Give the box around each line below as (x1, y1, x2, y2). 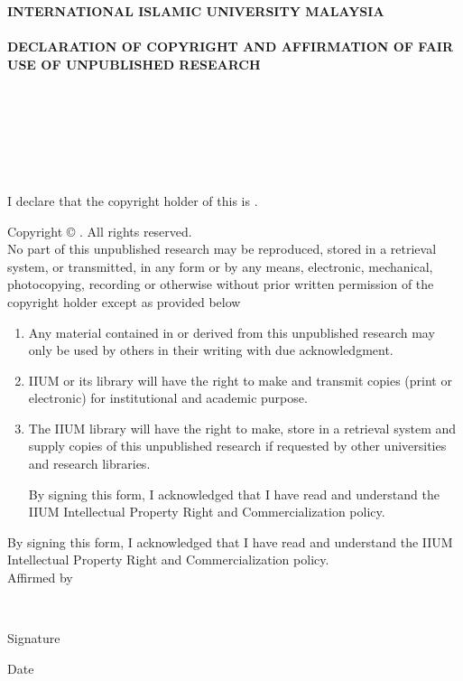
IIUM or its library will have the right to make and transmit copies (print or (28, 370, 452, 389)
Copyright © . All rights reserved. (7, 221, 192, 240)
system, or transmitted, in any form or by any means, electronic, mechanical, (7, 257, 433, 275)
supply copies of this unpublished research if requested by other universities (28, 436, 447, 455)
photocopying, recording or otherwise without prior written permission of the (7, 275, 434, 294)
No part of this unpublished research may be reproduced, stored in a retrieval (7, 239, 437, 258)
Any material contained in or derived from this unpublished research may (28, 322, 435, 341)
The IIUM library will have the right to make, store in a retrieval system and (28, 418, 457, 437)
